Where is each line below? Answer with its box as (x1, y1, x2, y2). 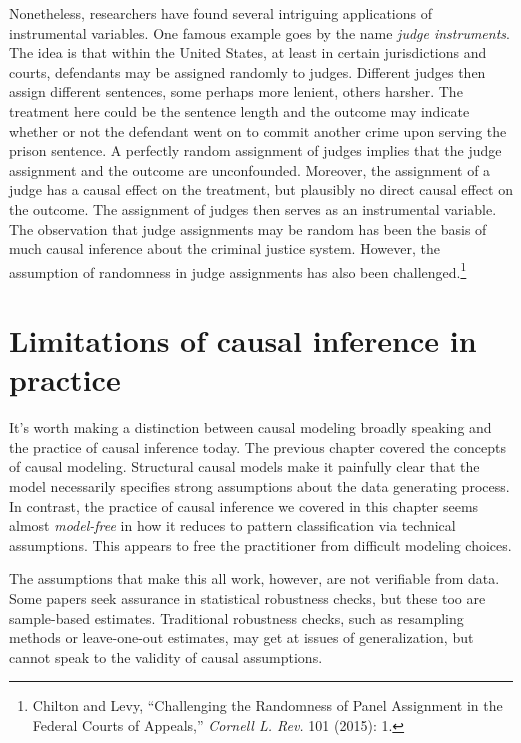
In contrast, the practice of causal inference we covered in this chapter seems (9, 495, 479, 516)
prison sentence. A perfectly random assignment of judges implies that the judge (9, 140, 502, 161)
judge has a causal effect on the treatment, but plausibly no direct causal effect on (9, 179, 513, 200)
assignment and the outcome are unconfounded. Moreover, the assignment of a (9, 159, 491, 180)
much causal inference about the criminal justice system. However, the (9, 238, 440, 259)
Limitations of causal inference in (9, 320, 477, 361)
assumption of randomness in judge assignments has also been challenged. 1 (9, 258, 467, 282)
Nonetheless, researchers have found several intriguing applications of (9, 3, 432, 23)
